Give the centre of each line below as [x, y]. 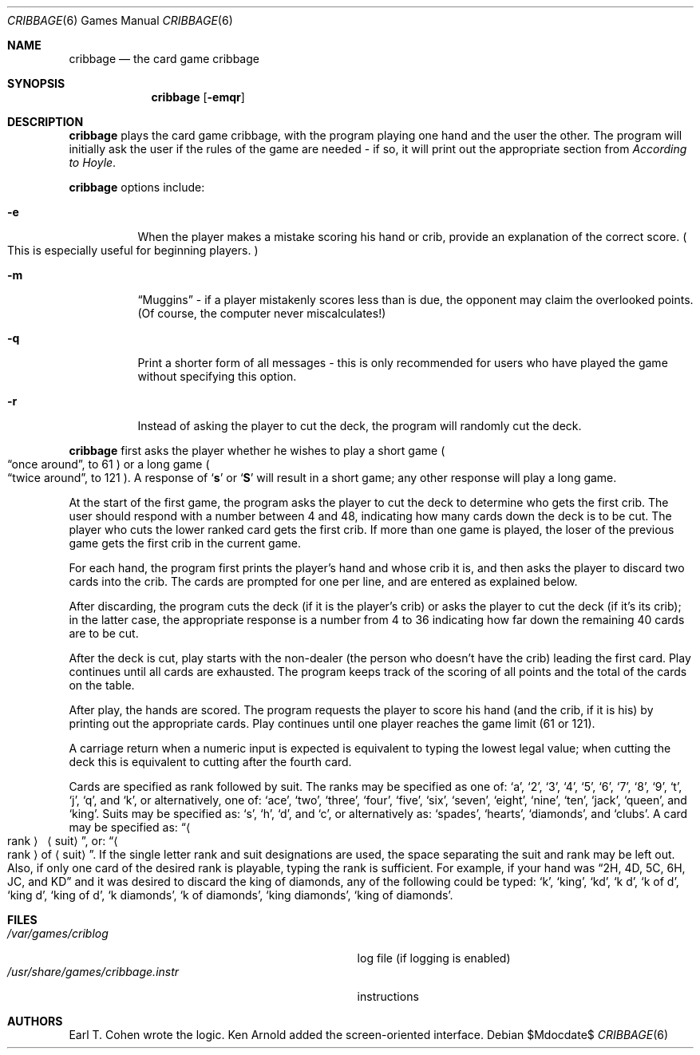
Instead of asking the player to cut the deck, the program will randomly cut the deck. [360, 426]
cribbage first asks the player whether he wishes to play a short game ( [257, 450]
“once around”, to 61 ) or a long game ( [109, 464]
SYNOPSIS [36, 83]
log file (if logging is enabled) [434, 958]
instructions [388, 996]
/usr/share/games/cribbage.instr [93, 972]
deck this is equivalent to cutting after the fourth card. [210, 762]
